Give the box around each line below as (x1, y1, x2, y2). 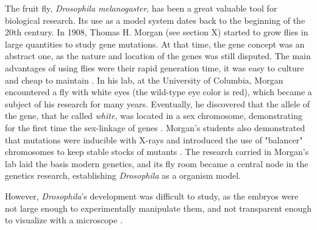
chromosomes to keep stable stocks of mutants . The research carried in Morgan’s (5, 145, 309, 158)
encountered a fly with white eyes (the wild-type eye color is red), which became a (5, 85, 312, 98)
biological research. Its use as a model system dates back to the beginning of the (5, 13, 305, 26)
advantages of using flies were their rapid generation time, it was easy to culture (5, 61, 304, 74)
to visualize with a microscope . (5, 214, 123, 226)
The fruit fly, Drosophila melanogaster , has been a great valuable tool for (5, 2, 277, 14)
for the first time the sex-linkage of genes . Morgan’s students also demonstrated (5, 121, 305, 134)
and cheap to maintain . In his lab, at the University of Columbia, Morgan (5, 73, 283, 86)
